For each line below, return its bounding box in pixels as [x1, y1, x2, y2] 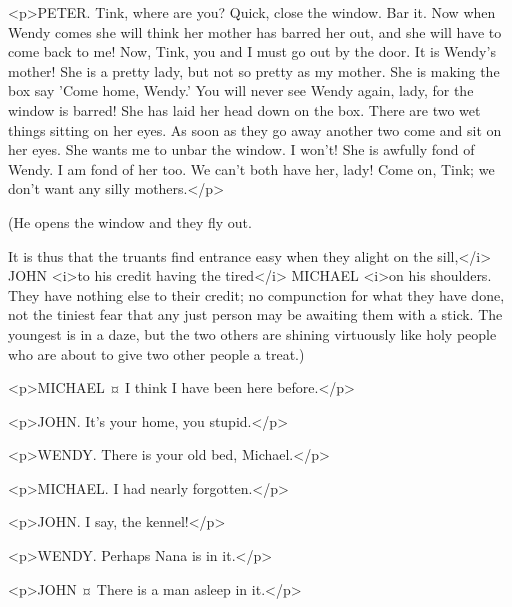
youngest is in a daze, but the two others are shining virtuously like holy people [8, 323, 497, 344]
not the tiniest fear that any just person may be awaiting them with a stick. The [8, 304, 503, 325]
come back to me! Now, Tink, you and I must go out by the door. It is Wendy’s [8, 41, 496, 62]
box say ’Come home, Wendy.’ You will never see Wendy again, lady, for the [8, 80, 474, 101]
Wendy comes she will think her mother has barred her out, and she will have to [8, 21, 502, 42]
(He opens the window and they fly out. [8, 211, 252, 232]
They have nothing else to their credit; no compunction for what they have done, [8, 284, 505, 305]
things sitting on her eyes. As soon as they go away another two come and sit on [8, 119, 502, 140]
